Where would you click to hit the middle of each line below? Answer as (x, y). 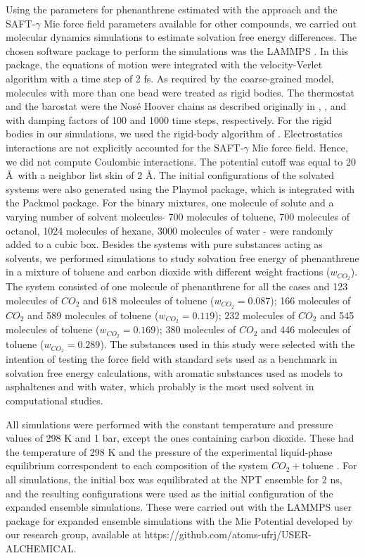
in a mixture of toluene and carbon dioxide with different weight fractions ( (168, 272)
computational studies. (55, 400)
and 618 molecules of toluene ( (149, 300)
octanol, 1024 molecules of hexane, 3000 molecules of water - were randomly (169, 230)
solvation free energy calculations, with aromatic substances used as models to (174, 372)
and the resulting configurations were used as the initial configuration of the (169, 493)
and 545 (337, 315)
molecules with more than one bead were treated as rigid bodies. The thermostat (180, 92)
